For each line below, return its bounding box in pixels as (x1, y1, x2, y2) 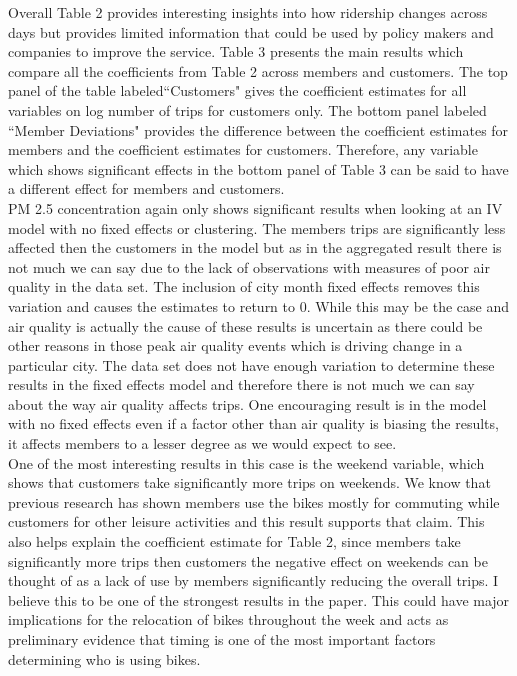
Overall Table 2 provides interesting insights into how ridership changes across (8, 2, 488, 22)
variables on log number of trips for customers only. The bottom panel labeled (8, 99, 487, 120)
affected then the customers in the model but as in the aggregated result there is (8, 237, 502, 258)
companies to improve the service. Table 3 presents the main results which (8, 41, 464, 62)
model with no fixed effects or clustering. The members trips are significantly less (8, 217, 506, 238)
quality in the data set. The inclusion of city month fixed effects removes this (8, 276, 480, 297)
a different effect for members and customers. (8, 178, 285, 199)
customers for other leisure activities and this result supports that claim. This (8, 511, 485, 532)
